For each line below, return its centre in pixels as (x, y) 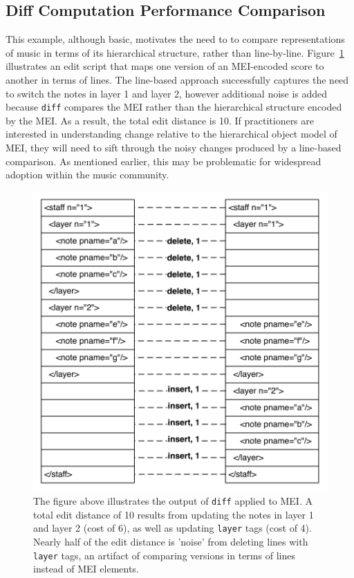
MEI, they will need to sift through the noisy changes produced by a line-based (174, 148)
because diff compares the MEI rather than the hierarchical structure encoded (174, 107)
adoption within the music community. (87, 175)
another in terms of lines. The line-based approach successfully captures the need (177, 79)
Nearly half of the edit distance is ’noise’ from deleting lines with (171, 541)
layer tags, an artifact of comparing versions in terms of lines (164, 555)
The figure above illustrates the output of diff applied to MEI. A (173, 501)
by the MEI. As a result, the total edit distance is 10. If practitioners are (160, 120)
